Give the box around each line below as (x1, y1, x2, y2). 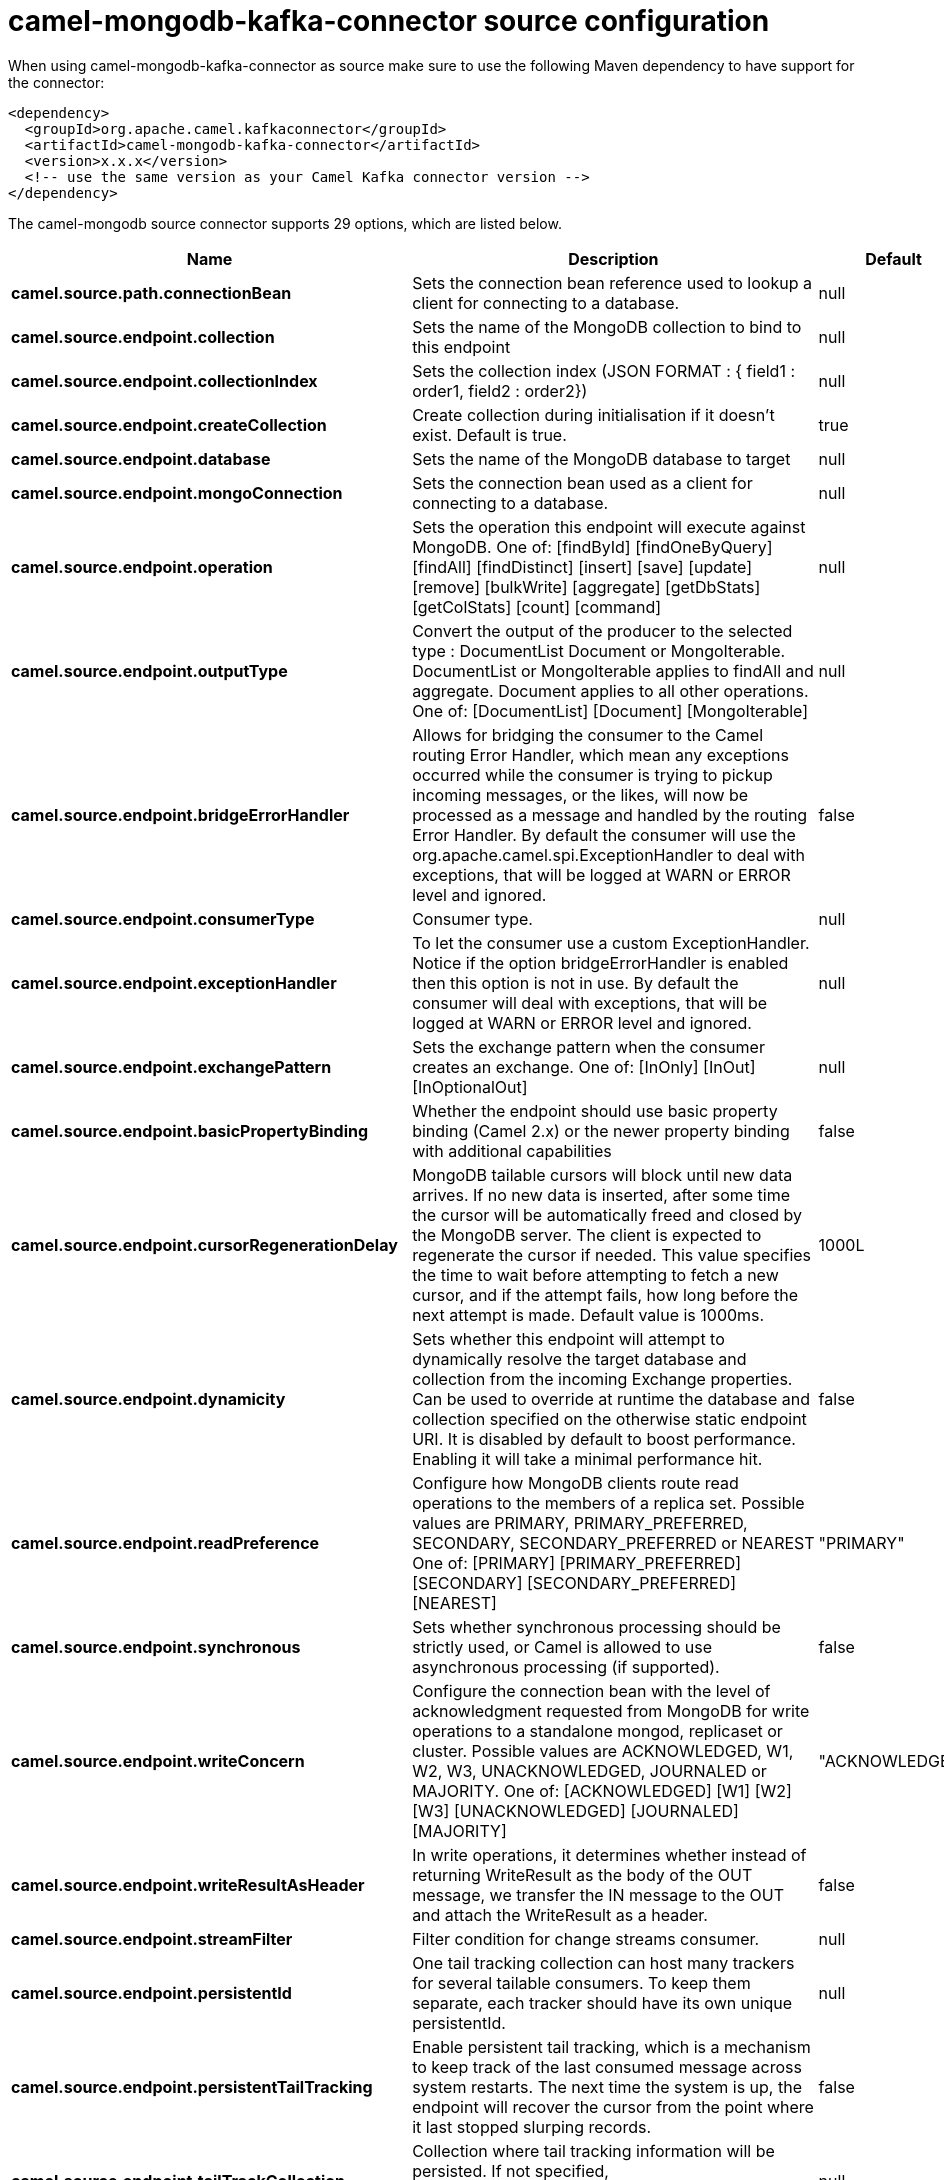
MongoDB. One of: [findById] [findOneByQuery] (412, 536, 773, 557)
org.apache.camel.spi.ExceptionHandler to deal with (412, 844, 805, 865)
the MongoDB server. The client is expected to (412, 1224, 762, 1245)
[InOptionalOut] (412, 1076, 528, 1097)
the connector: (8, 73, 105, 91)
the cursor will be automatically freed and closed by (412, 1204, 803, 1225)
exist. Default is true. (412, 424, 567, 445)
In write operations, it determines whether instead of (412, 1844, 807, 1865)
